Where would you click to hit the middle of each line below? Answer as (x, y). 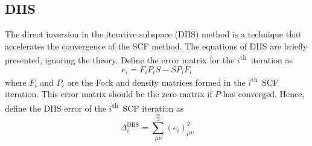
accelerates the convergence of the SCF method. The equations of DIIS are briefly (156, 46)
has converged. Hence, (264, 94)
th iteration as (266, 59)
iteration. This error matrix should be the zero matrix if (109, 94)
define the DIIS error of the (56, 108)
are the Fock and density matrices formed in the (156, 82)
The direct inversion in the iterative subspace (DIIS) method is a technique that (153, 34)
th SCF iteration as (148, 107)
